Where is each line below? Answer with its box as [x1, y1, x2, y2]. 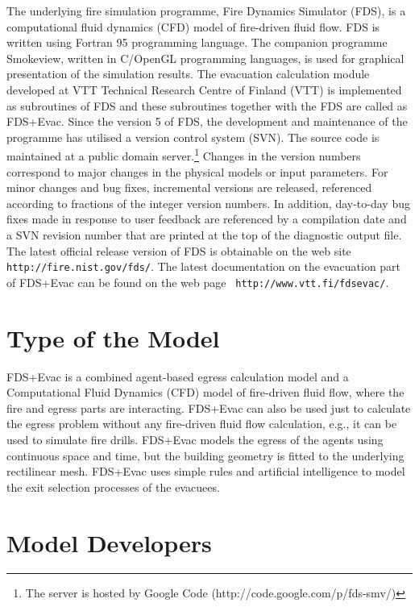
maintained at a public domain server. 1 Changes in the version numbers [6, 145, 361, 164]
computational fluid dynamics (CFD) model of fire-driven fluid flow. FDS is [6, 18, 380, 35]
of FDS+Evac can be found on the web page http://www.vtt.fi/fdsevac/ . [6, 273, 389, 290]
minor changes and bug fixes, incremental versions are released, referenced [6, 179, 372, 196]
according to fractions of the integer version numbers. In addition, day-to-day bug [6, 194, 410, 211]
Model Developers [6, 526, 212, 559]
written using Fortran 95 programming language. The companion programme [6, 34, 388, 51]
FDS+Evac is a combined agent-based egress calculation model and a [6, 368, 349, 385]
